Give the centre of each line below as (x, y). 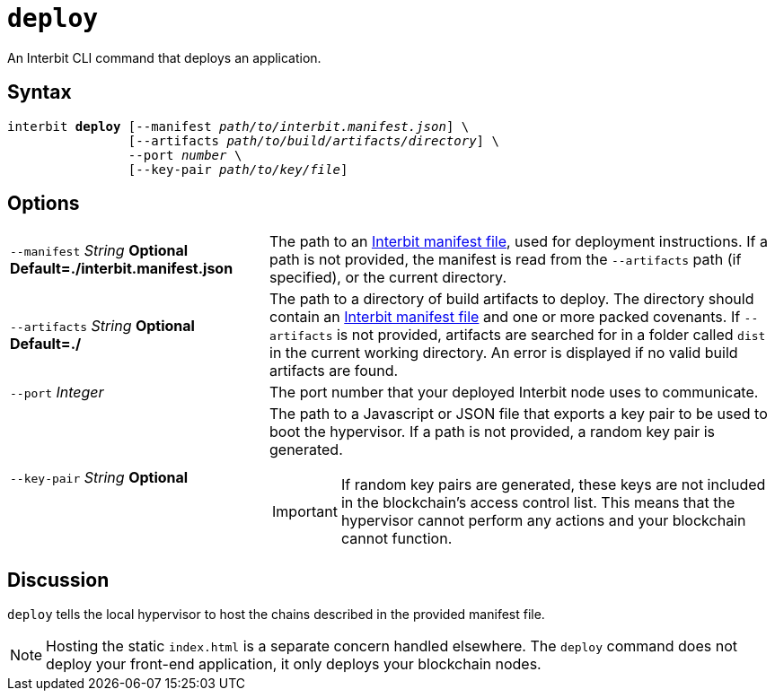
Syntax (40, 92)
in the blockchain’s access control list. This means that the (538, 503)
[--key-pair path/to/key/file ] (238, 169)
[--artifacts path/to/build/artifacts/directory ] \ (313, 140)
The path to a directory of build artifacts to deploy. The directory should (512, 299)
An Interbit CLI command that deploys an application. (164, 57)
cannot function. (396, 539)
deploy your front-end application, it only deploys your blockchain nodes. (294, 664)
